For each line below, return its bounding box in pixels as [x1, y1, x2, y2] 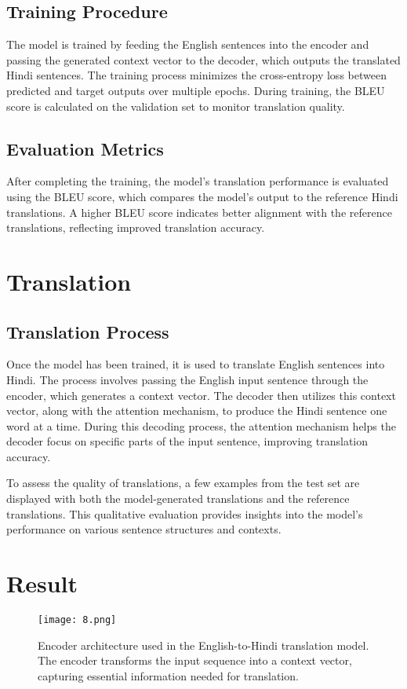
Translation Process [6, 319, 169, 343]
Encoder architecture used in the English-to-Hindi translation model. [38, 636, 369, 653]
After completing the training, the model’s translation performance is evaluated [6, 173, 389, 189]
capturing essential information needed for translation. [38, 667, 299, 684]
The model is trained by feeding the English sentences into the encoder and [6, 36, 369, 53]
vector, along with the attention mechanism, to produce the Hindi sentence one [6, 402, 387, 419]
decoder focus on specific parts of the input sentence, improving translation [6, 433, 369, 449]
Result [6, 567, 78, 599]
